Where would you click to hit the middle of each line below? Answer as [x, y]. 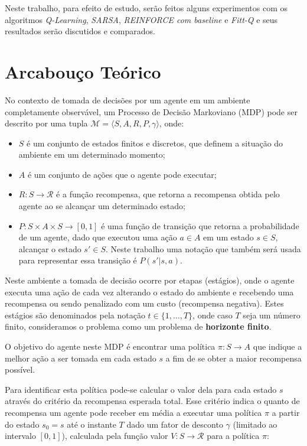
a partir [286, 412]
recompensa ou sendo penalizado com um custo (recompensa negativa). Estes [144, 303]
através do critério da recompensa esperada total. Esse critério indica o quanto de [152, 401]
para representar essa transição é [78, 260]
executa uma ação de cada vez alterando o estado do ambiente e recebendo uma [149, 292]
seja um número [272, 315]
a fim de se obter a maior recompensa [233, 358]
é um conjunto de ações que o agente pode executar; [122, 174]
